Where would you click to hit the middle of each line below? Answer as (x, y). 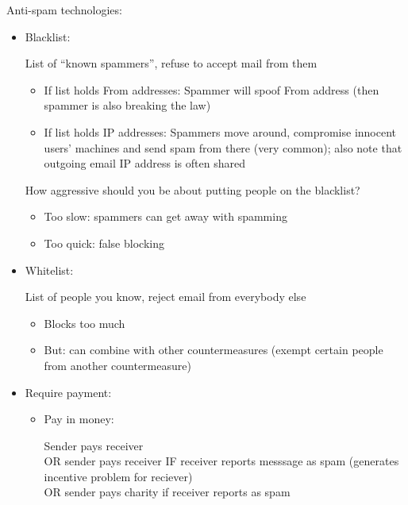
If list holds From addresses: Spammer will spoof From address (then (212, 89)
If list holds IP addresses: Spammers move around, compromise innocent (220, 131)
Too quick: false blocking (104, 243)
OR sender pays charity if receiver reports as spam (167, 492)
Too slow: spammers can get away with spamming (166, 216)
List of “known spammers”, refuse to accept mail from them (171, 63)
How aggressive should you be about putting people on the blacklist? (192, 189)
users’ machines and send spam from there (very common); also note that (223, 147)
